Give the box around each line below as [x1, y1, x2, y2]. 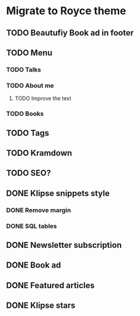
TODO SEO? [6, 168, 52, 178]
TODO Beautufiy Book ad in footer [6, 28, 134, 38]
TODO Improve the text [14, 95, 72, 102]
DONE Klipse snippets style [6, 188, 110, 198]
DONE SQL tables [6, 222, 58, 230]
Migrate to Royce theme [6, 4, 126, 18]
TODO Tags [6, 128, 49, 138]
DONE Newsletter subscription [6, 240, 122, 250]
